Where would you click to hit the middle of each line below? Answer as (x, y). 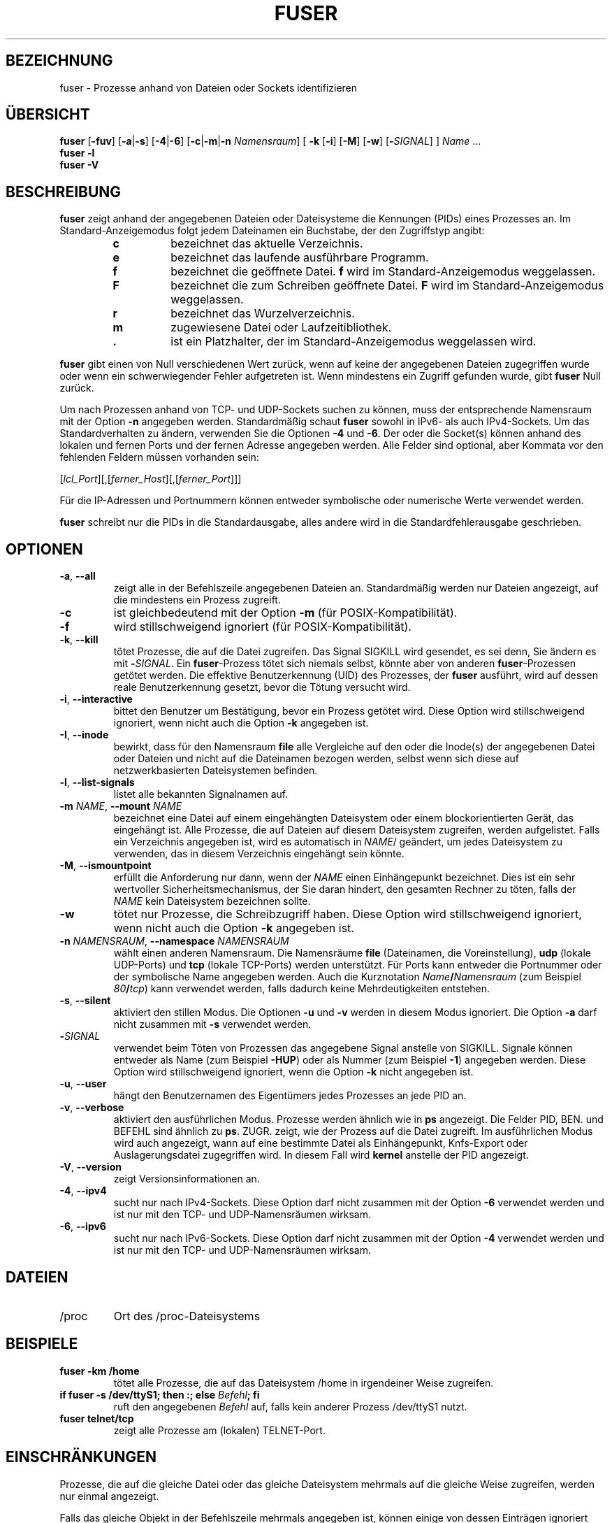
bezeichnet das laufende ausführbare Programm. (300, 258)
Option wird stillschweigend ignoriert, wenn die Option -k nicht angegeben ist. (293, 1072)
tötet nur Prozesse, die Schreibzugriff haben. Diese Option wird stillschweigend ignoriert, (348, 914)
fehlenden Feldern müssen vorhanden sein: (159, 457)
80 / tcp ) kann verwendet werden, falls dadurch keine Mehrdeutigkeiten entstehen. (302, 989)
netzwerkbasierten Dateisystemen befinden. (216, 771)
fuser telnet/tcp (97, 1418)
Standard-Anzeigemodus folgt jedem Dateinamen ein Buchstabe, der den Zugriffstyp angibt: (272, 231)
